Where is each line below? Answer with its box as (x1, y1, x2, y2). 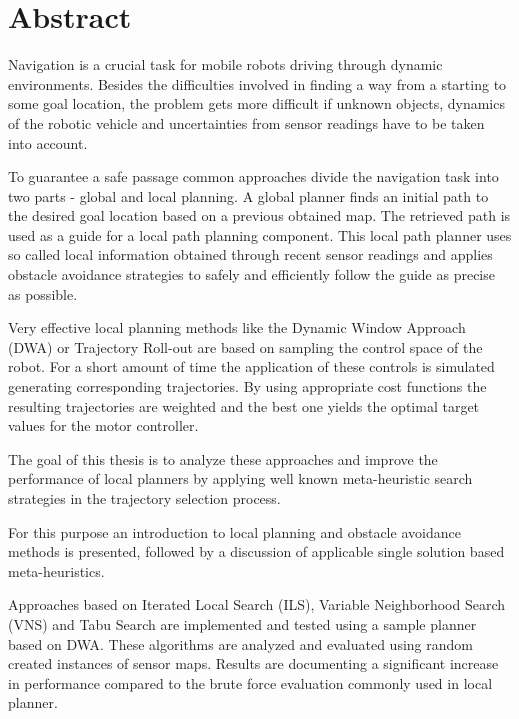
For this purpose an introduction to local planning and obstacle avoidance (8, 521, 461, 542)
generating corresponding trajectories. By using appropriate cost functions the (8, 376, 487, 397)
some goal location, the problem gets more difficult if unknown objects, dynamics (8, 93, 505, 114)
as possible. (8, 283, 78, 304)
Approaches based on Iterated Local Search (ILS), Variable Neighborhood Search (8, 594, 506, 615)
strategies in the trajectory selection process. (8, 488, 281, 508)
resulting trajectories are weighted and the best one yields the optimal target (8, 395, 480, 416)
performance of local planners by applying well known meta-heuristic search (8, 468, 473, 489)
